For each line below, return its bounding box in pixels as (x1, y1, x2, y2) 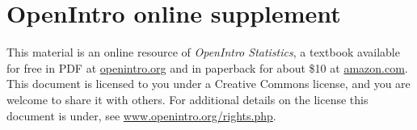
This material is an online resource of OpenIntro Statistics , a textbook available (6, 44, 400, 61)
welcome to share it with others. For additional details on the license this (6, 90, 369, 107)
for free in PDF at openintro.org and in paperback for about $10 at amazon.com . (6, 59, 408, 76)
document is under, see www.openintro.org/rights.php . (6, 107, 276, 124)
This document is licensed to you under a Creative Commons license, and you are (6, 75, 411, 92)
